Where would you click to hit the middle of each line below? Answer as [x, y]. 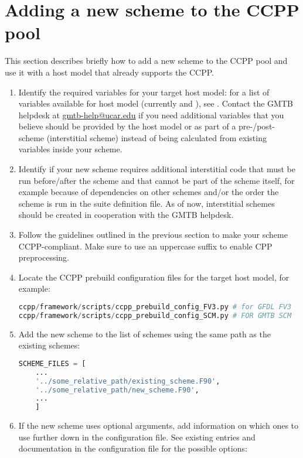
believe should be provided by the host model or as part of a [127, 126]
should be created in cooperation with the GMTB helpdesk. [126, 215]
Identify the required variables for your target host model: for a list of [144, 92]
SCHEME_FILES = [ [52, 363]
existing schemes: [49, 345]
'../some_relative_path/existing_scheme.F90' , [128, 381]
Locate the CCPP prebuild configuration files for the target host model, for [154, 277]
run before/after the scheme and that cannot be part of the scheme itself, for [156, 180]
